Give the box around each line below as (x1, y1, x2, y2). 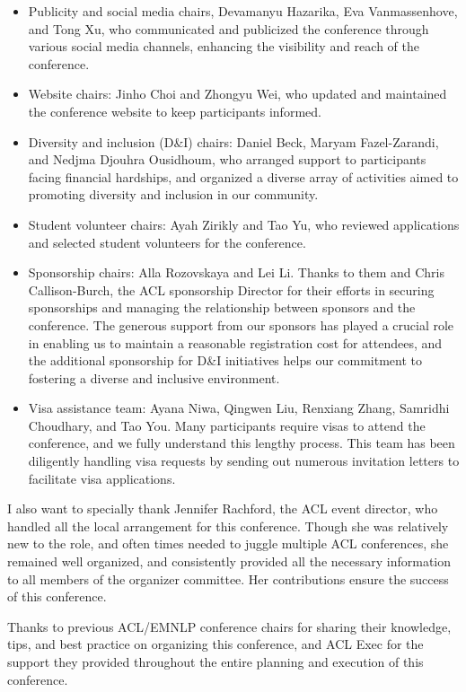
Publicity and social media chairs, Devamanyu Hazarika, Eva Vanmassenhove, (28, 2, 458, 20)
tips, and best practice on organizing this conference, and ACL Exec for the (7, 635, 424, 653)
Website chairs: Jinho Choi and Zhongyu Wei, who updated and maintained (28, 84, 447, 103)
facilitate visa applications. (28, 469, 176, 487)
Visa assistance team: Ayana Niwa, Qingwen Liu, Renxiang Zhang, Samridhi (28, 399, 450, 417)
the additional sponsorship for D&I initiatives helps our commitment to (28, 351, 423, 370)
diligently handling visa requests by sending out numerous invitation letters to (28, 451, 460, 470)
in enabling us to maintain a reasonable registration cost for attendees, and (28, 333, 443, 352)
